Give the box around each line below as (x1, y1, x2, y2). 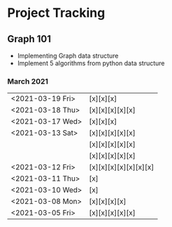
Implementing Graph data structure (17, 51, 119, 60)
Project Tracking (7, 5, 106, 21)
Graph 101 (7, 33, 51, 45)
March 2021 (7, 76, 49, 86)
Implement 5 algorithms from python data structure (17, 59, 165, 67)
